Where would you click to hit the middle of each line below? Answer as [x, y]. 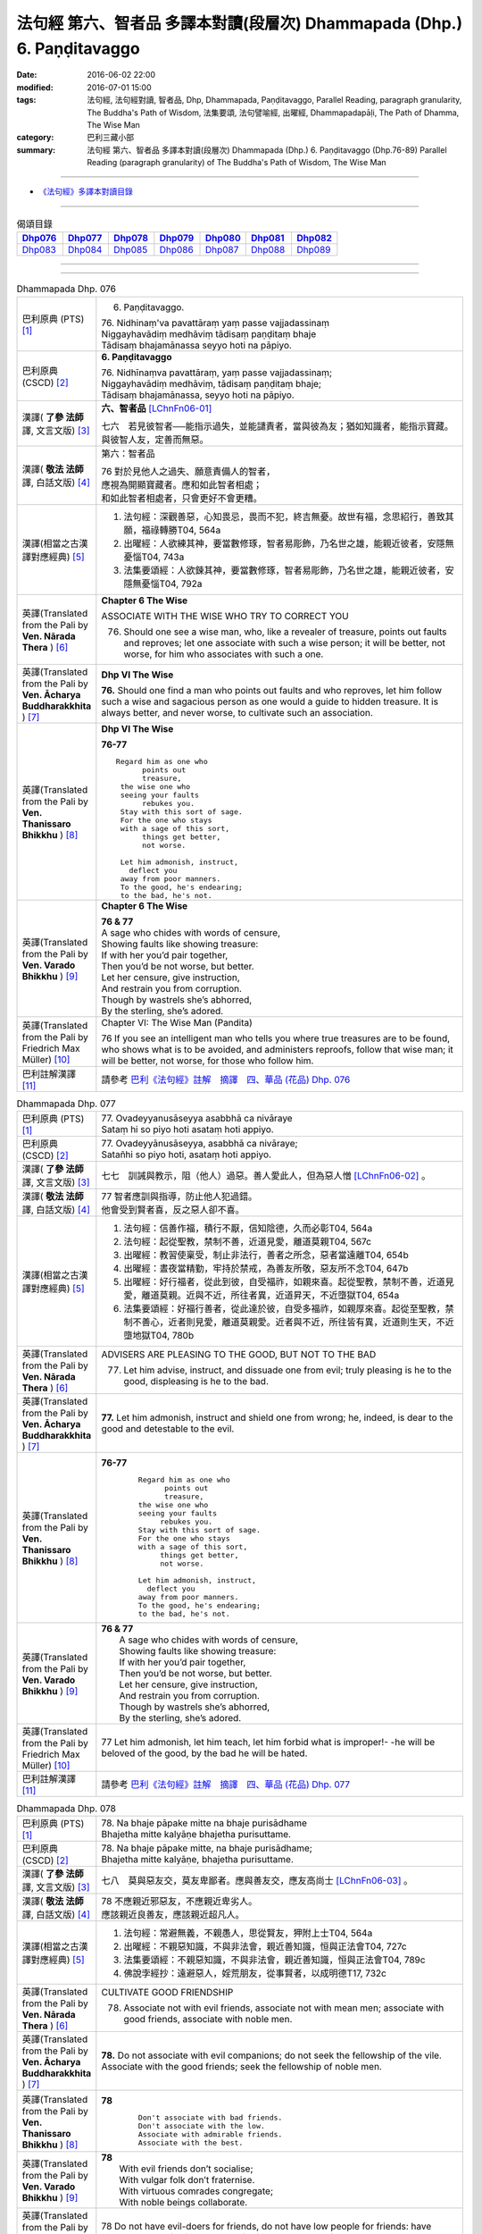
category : [35, 138]
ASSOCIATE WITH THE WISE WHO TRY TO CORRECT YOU [225, 616]
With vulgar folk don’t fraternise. [187, 2180]
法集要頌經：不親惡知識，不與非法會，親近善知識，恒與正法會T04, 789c [274, 1960]
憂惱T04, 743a [154, 557]
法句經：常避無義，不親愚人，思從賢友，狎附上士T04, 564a [248, 1933]
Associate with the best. [191, 2143]
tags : [26, 100]
